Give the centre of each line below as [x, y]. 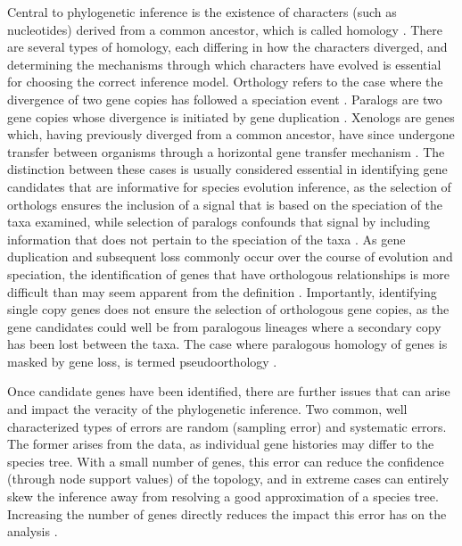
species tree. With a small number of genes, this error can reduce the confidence [226, 461]
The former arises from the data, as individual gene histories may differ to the [221, 444]
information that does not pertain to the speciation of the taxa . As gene [206, 239]
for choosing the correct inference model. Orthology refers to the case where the [225, 82]
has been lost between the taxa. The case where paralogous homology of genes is [227, 344]
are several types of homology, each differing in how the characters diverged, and [227, 47]
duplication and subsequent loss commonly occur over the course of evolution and [230, 256]
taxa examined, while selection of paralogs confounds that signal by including [219, 222]
